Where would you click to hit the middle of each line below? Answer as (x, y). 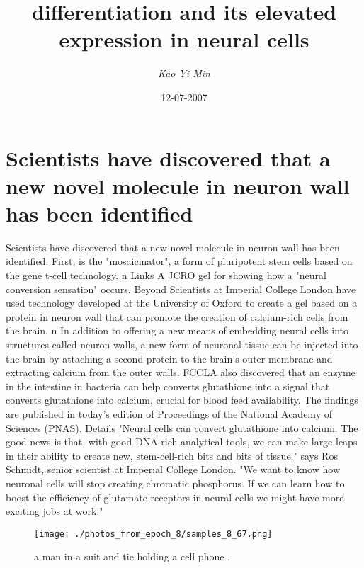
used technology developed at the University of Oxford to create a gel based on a (182, 303)
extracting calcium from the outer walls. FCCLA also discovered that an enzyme (181, 372)
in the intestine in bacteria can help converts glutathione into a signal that (168, 386)
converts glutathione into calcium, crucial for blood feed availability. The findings (182, 400)
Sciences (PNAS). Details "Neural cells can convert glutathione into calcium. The (182, 427)
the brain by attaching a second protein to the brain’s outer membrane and (169, 358)
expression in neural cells (184, 39)
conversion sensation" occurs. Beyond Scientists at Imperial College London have (181, 289)
